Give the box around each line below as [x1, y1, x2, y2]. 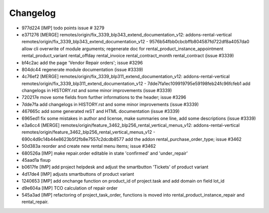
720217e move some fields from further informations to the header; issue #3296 [21, 95, 186, 101]
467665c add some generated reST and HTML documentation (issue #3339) [21, 108, 180, 114]
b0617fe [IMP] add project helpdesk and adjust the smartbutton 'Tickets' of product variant [21, 164, 209, 170]
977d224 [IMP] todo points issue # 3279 [21, 25, 105, 31]
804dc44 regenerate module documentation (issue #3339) [21, 66, 143, 72]
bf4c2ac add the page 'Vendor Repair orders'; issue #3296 [21, 60, 143, 66]
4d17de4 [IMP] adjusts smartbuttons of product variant [21, 171, 134, 177]
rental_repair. [21, 199, 49, 205]
